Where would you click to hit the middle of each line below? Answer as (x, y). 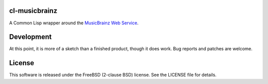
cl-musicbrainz (33, 11)
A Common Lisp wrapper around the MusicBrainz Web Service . (74, 23)
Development (31, 37)
